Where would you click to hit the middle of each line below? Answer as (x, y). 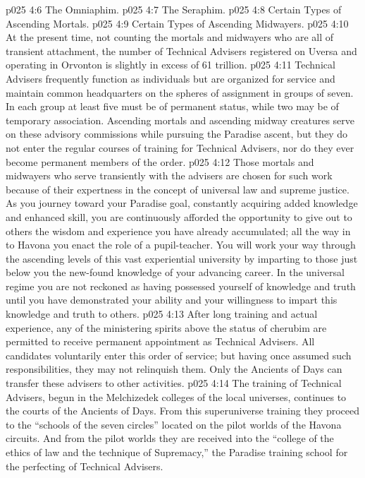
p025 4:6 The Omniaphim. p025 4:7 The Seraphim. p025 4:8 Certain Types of (174, 9)
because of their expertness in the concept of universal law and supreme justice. (178, 189)
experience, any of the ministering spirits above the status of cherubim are (166, 327)
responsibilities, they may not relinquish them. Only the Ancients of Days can (174, 369)
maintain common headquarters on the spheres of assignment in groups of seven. (180, 92)
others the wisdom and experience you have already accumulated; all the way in (178, 231)
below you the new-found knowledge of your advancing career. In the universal (175, 272)
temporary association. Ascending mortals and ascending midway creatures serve (180, 120)
